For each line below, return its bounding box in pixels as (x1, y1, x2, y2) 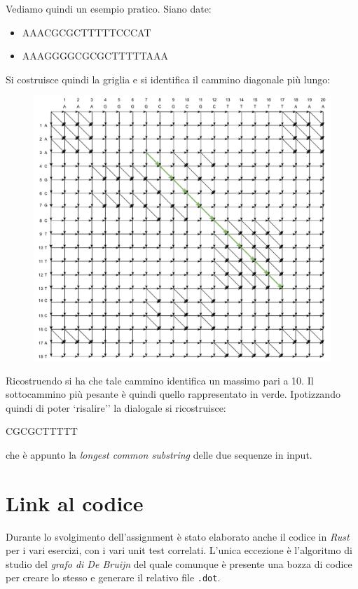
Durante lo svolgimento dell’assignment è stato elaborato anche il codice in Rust (6, 529, 350, 543)
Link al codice (6, 488, 144, 517)
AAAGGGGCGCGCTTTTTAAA (22, 48, 169, 63)
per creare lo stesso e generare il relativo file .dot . (6, 570, 221, 585)
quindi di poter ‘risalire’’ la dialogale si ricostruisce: (6, 400, 226, 415)
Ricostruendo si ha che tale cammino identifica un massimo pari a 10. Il (6, 373, 314, 387)
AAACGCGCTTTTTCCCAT (22, 25, 151, 39)
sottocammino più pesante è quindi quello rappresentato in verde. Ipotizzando (6, 387, 340, 401)
